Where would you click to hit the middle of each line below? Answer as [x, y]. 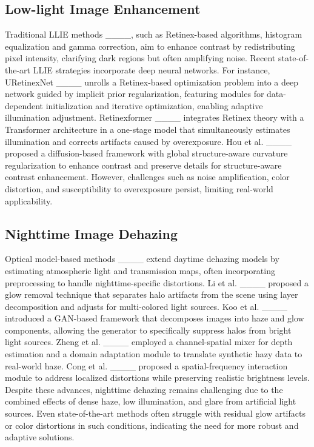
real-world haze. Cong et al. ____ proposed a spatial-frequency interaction [146, 365]
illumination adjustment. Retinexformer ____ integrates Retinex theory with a [155, 117]
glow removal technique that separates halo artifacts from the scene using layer [152, 294]
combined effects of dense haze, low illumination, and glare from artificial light [151, 401]
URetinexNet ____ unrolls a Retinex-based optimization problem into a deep [152, 82]
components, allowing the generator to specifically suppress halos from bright [148, 330]
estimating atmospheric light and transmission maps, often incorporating [140, 270]
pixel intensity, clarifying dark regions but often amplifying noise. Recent [140, 58]
